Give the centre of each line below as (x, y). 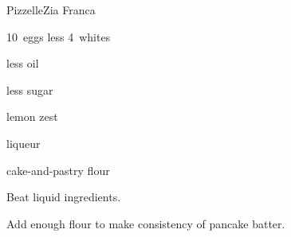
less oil (23, 63)
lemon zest (32, 117)
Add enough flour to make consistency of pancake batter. (146, 223)
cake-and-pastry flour (58, 170)
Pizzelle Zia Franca (51, 10)
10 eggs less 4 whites (59, 36)
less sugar (30, 89)
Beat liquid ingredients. (64, 197)
